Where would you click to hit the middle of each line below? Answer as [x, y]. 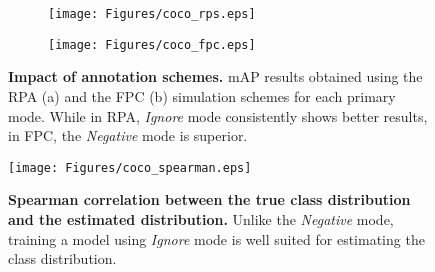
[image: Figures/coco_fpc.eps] [152, 44]
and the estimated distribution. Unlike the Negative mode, [201, 218]
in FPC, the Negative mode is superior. [128, 135]
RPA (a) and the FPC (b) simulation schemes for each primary [202, 95]
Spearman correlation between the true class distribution [209, 199]
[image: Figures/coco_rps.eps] [152, 14]
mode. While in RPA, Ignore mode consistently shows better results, [218, 115]
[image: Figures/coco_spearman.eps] [130, 167]
